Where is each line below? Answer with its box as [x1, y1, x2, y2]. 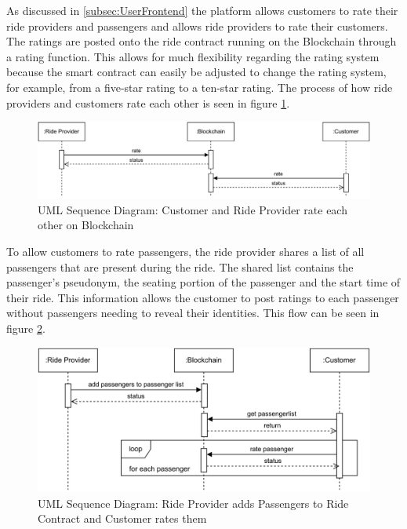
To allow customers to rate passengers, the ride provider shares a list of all [6, 243, 365, 260]
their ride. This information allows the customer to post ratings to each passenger [6, 289, 399, 305]
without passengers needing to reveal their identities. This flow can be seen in [6, 305, 380, 321]
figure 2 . [6, 320, 45, 337]
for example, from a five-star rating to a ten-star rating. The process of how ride [6, 78, 393, 95]
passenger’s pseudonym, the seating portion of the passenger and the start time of [6, 274, 401, 290]
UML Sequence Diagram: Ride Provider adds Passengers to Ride [38, 494, 349, 511]
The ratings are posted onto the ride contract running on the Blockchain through [6, 33, 397, 49]
